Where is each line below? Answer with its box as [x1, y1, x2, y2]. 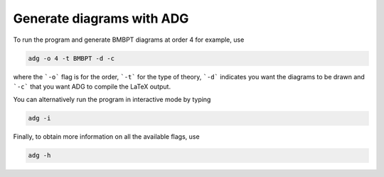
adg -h [28, 152, 51, 159]
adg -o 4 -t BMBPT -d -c [28, 54, 115, 62]
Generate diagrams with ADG [13, 11, 189, 26]
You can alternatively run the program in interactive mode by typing [13, 96, 211, 104]
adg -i [28, 114, 51, 122]
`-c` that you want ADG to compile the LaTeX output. [13, 82, 171, 91]
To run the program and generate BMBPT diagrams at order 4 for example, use [13, 35, 245, 44]
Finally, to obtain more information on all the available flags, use [13, 132, 200, 141]
